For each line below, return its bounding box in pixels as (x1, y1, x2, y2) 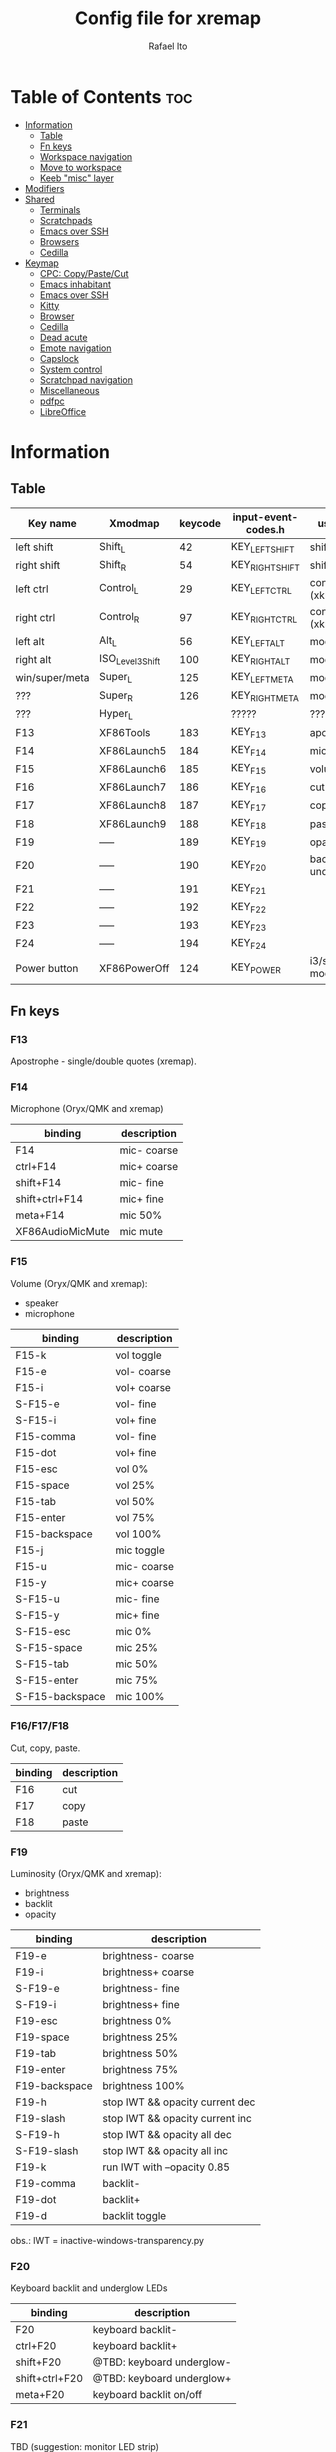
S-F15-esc (15, 1624, 72, 1638)
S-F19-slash (15, 2144, 79, 2158)
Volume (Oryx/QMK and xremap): (10, 1277, 148, 1289)
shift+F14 (15, 1176, 62, 1190)
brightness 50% (102, 2047, 179, 2061)
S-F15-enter (15, 1673, 79, 1687)
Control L (99, 581, 139, 597)
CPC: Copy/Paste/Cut (39, 267, 129, 279)
